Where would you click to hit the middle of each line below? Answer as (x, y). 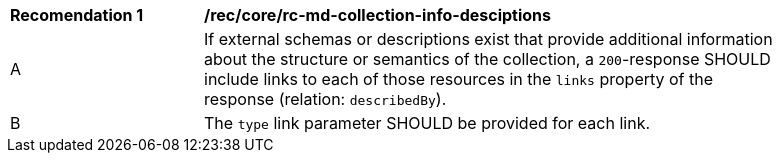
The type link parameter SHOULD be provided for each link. (427, 123)
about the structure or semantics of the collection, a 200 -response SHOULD (487, 59)
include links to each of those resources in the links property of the (459, 79)
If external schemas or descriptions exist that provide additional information (488, 39)
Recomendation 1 (77, 15)
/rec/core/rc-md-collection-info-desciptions (378, 15)
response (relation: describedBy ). (325, 99)
